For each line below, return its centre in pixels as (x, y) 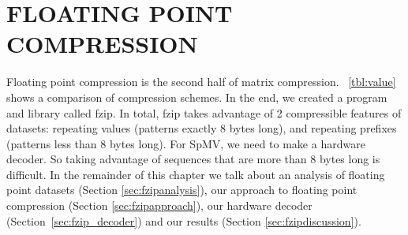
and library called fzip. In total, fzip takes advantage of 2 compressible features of (204, 112)
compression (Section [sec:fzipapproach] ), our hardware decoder (159, 205)
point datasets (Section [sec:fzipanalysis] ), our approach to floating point (182, 190)
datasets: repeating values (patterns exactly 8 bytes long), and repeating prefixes (202, 128)
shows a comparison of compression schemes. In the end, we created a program (197, 97)
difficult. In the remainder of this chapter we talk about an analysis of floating (196, 174)
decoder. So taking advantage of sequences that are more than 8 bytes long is (193, 159)
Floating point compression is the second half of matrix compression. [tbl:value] (201, 82)
